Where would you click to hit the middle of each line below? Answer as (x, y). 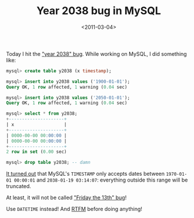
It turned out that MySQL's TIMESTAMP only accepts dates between (86, 174)
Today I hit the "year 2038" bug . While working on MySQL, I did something (96, 53)
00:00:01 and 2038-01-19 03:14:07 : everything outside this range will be (101, 180)
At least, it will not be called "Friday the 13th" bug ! (66, 197)
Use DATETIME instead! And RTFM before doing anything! (74, 209)
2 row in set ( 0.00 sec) (36, 152)
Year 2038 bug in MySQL (99, 11)
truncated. (19, 186)
